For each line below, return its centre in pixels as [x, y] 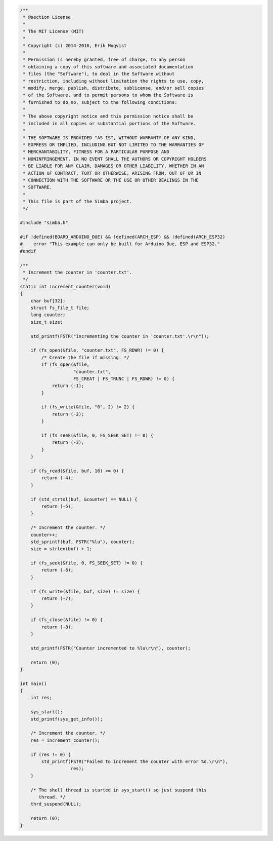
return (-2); [68, 414]
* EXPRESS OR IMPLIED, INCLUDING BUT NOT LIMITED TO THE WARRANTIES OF [113, 145]
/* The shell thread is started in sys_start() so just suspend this [119, 790]
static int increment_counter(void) [65, 286]
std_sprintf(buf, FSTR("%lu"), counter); [83, 542]
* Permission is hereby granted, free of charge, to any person [104, 60]
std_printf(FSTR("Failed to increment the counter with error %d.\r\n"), [135, 762]
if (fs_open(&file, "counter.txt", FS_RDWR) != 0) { [97, 350]
